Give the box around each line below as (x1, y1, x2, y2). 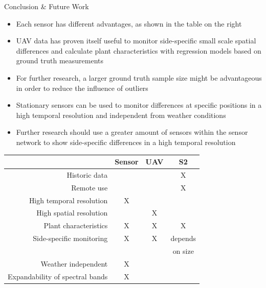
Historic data (66, 169, 108, 180)
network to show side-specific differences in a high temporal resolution (16, 136, 236, 147)
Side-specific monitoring (33, 233, 108, 244)
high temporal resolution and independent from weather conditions (16, 109, 226, 120)
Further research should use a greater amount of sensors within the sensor (16, 127, 248, 137)
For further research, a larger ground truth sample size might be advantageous (16, 72, 262, 83)
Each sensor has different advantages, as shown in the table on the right (16, 18, 242, 29)
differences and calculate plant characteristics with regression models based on (16, 45, 261, 56)
